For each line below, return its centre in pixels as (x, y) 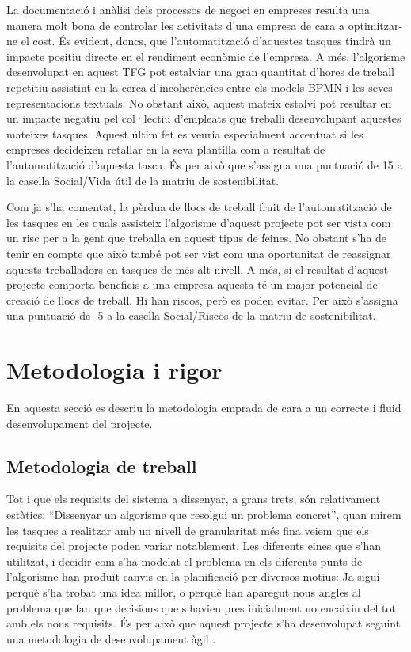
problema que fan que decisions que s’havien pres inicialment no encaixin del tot (201, 607)
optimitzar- (375, 25)
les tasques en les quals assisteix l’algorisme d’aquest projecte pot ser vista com (199, 222)
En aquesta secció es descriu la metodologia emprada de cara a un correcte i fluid (204, 407)
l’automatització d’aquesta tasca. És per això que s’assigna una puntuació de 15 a (205, 164)
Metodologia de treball (102, 466)
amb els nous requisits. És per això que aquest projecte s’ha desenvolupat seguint (204, 623)
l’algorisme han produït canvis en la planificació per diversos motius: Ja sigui (193, 576)
